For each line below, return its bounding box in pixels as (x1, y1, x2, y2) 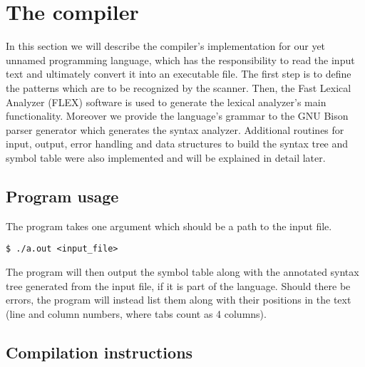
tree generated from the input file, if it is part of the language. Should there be (6, 278, 351, 293)
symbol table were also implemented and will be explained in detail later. (6, 150, 326, 165)
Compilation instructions (6, 341, 193, 363)
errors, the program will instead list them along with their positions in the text (6, 292, 351, 307)
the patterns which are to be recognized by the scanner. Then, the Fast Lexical (6, 80, 351, 95)
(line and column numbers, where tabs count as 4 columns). (6, 306, 267, 321)
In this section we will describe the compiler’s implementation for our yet (6, 38, 326, 53)
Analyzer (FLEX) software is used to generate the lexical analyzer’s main (6, 94, 327, 109)
